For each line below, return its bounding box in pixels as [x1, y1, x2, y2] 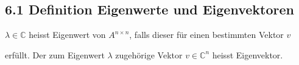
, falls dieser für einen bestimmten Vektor [129, 28, 284, 41]
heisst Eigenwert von [29, 28, 106, 41]
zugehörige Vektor [115, 48, 183, 61]
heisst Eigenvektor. [212, 48, 283, 61]
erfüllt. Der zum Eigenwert [5, 48, 105, 61]
